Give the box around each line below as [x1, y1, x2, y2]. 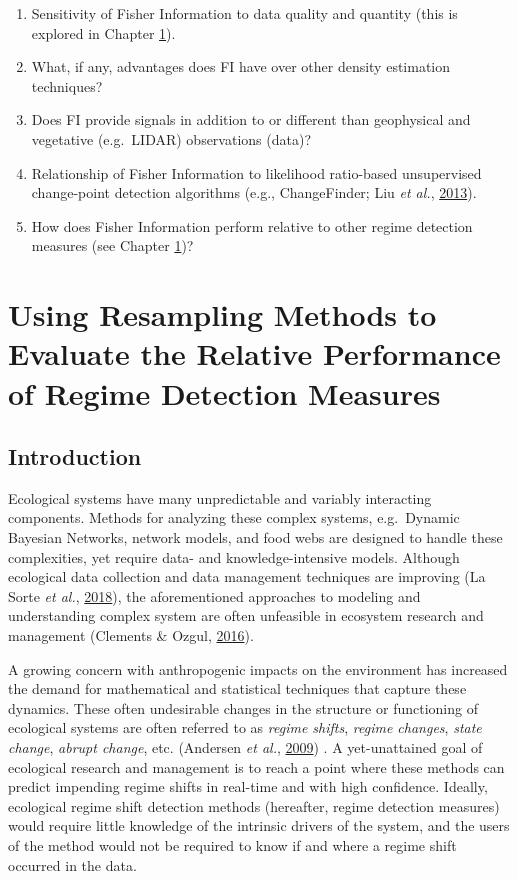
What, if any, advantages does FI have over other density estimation [31, 56, 451, 77]
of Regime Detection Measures [8, 372, 441, 413]
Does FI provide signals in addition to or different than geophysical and [31, 109, 471, 130]
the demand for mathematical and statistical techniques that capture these [8, 678, 467, 699]
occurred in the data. [8, 854, 137, 875]
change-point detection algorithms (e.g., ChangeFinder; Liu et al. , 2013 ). [31, 182, 477, 203]
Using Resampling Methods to [8, 294, 437, 335]
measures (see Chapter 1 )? [31, 235, 194, 256]
